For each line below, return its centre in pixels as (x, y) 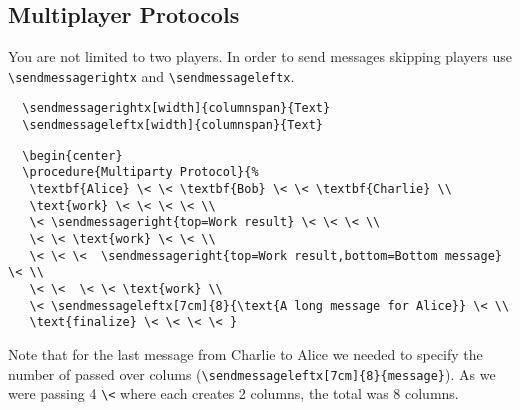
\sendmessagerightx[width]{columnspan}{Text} (176, 108)
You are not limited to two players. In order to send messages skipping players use (260, 56)
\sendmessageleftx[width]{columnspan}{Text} (172, 125)
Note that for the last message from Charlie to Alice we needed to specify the (245, 353)
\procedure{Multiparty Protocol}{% (140, 172)
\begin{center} (72, 155)
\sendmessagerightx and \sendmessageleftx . (151, 75)
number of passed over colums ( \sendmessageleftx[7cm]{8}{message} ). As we (252, 373)
